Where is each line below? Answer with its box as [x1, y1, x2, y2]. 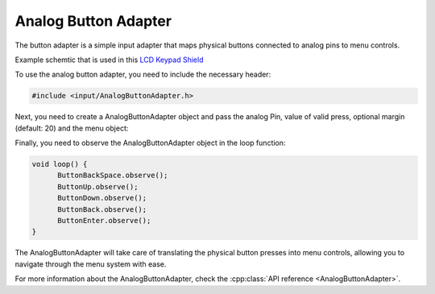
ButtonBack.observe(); [57, 205, 147, 213]
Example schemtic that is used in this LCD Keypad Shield [14, 55, 204, 64]
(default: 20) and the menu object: [14, 123, 129, 133]
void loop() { [31, 159, 88, 169]
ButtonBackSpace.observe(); [57, 171, 168, 180]
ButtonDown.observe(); [57, 193, 147, 203]
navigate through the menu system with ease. [14, 259, 167, 269]
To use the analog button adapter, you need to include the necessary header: [14, 69, 271, 80]
